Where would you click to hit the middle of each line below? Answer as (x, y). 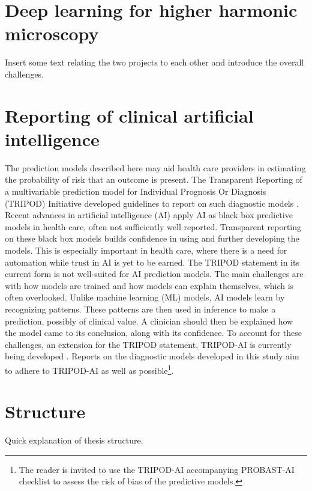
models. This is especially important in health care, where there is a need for (146, 250)
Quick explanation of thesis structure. (74, 440)
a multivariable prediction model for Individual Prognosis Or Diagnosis (136, 191)
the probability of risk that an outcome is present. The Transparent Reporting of (154, 179)
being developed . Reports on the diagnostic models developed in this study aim (152, 356)
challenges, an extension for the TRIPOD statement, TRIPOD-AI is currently (148, 344)
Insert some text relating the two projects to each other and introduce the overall (154, 62)
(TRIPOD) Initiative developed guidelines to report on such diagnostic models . (152, 203)
